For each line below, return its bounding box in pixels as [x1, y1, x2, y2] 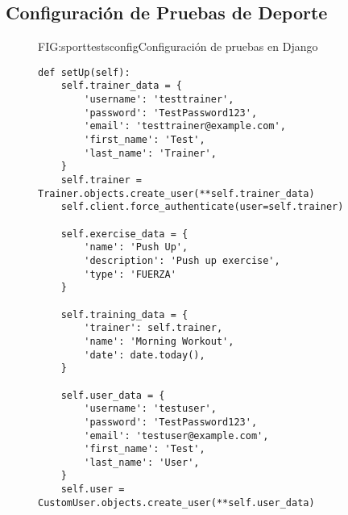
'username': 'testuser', [84, 403, 217, 415]
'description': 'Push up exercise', [84, 254, 280, 266]
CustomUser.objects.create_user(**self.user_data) [38, 496, 315, 509]
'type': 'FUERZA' [84, 268, 176, 280]
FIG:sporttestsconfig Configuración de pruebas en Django [38, 38, 318, 55]
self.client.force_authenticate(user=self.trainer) [60, 201, 344, 213]
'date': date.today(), [84, 349, 205, 361]
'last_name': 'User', [84, 456, 200, 468]
